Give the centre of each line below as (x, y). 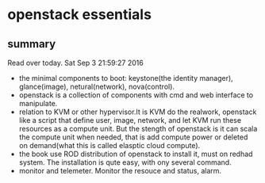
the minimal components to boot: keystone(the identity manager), (126, 78)
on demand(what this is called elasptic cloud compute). (109, 145)
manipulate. (38, 103)
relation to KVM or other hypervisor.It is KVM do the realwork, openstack (138, 112)
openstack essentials (80, 15)
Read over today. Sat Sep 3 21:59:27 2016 (75, 63)
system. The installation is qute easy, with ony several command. (125, 162)
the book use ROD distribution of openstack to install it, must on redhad (136, 154)
